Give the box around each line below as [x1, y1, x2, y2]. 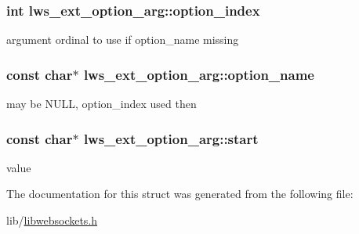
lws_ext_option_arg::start [83, 128, 259, 148]
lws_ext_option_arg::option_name [83, 64, 314, 84]
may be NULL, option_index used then [6, 95, 197, 112]
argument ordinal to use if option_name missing [6, 31, 239, 48]
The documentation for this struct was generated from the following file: [6, 185, 354, 202]
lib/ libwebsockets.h [6, 212, 98, 229]
